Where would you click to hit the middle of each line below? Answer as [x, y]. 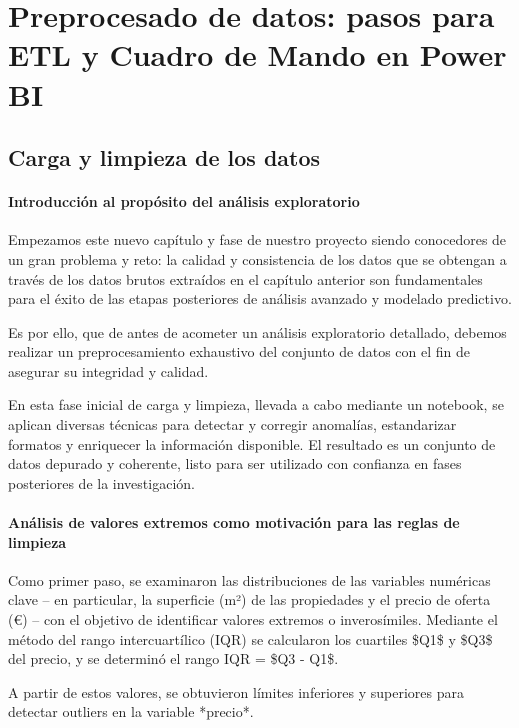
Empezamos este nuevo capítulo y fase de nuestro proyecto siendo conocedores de [257, 239]
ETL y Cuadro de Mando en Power [257, 54]
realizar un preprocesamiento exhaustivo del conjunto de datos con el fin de [239, 351]
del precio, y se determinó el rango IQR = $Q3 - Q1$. [173, 658]
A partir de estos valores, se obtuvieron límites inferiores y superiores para [236, 691]
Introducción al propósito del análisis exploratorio [184, 201]
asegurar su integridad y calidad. [108, 370]
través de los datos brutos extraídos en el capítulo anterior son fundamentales [245, 278]
